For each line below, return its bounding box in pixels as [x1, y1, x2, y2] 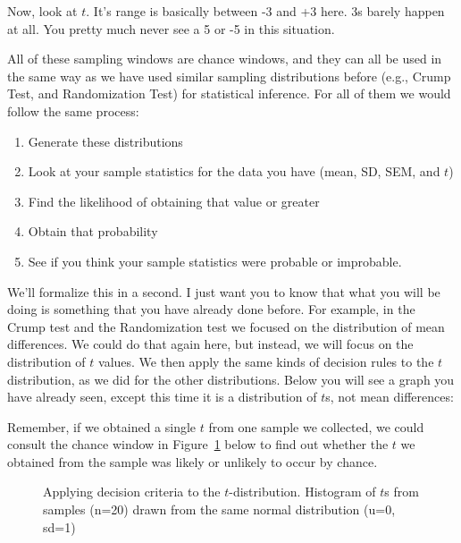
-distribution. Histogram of [229, 482, 376, 501]
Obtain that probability [28, 222, 158, 241]
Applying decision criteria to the [43, 482, 221, 501]
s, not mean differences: [325, 387, 454, 406]
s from [384, 482, 419, 501]
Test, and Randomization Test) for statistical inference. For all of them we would [7, 84, 451, 103]
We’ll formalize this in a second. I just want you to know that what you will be [7, 282, 440, 301]
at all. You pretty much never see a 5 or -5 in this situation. [7, 19, 335, 38]
